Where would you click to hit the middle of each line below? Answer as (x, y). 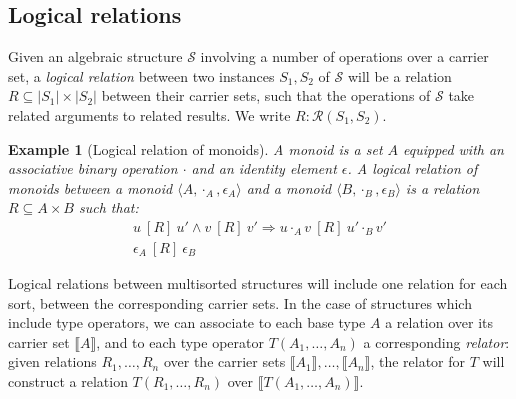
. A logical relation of (412, 168)
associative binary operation (93, 168)
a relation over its (439, 322)
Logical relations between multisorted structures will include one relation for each (258, 283)
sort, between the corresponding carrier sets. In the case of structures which (240, 302)
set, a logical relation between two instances (141, 75)
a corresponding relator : (436, 341)
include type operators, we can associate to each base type (187, 322)
